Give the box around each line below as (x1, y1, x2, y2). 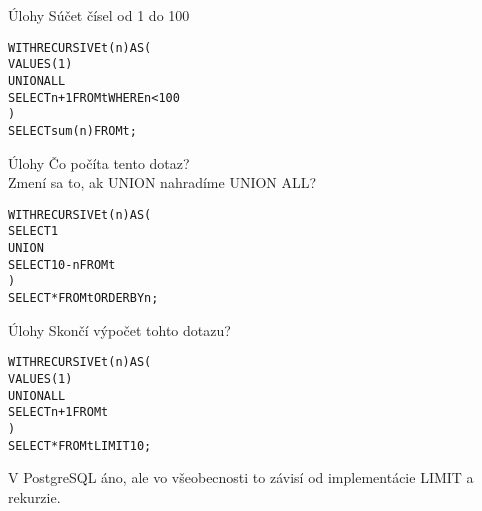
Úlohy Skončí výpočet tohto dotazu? (8, 319, 231, 340)
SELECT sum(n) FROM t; (8, 123, 137, 138)
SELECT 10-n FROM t (8, 257, 116, 272)
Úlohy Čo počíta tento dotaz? (8, 152, 190, 173)
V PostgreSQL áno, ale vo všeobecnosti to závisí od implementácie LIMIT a (8, 467, 474, 488)
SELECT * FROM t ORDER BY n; (8, 291, 159, 305)
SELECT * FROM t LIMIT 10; (8, 438, 152, 453)
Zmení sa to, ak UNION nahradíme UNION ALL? (8, 172, 317, 193)
